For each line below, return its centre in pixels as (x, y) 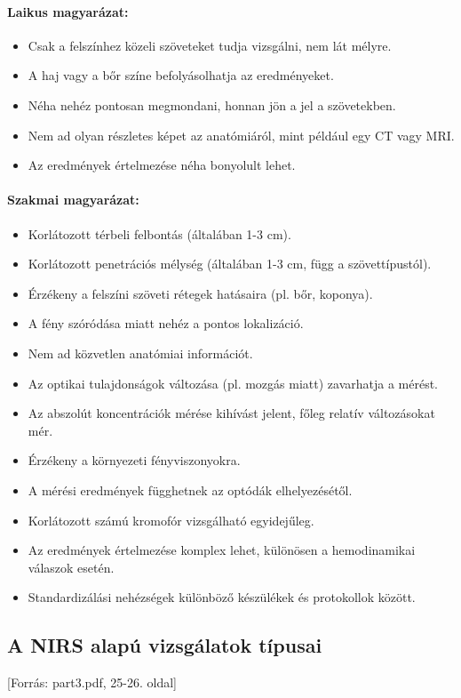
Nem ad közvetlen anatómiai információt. (140, 353)
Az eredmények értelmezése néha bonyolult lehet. (162, 165)
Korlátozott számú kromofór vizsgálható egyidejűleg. (171, 520)
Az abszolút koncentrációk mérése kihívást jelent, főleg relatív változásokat (231, 413)
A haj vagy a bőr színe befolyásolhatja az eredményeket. (181, 75)
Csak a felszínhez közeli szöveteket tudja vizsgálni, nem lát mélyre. (210, 45)
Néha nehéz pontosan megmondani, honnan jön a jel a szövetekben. (212, 104)
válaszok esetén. (71, 567)
